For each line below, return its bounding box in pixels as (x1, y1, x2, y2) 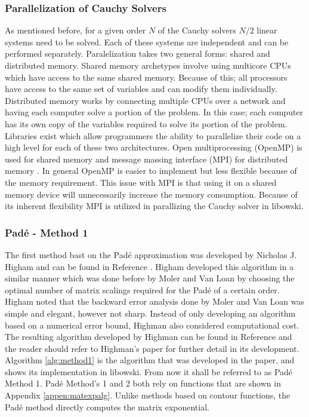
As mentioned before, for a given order (5, 24, 146, 36)
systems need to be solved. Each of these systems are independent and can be (5, 35, 289, 48)
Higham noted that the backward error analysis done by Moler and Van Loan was (5, 295, 304, 308)
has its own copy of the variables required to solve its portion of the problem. (5, 117, 288, 130)
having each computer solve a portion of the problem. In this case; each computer (5, 106, 304, 118)
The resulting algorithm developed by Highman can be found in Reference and (5, 330, 292, 343)
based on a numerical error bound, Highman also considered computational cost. (5, 318, 299, 331)
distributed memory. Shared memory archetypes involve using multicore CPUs (5, 59, 291, 71)
